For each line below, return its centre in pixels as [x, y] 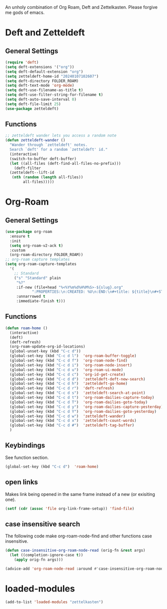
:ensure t [20, 236]
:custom [18, 250]
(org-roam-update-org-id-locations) [47, 347]
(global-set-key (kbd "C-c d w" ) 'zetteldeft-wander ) [68, 416]
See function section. [27, 457]
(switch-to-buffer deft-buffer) [43, 159]
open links [22, 482]
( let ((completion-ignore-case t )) [46, 555]
